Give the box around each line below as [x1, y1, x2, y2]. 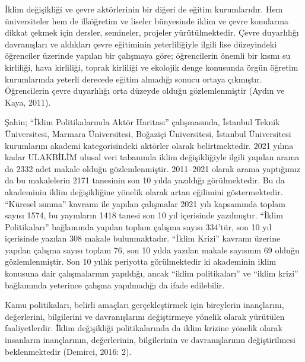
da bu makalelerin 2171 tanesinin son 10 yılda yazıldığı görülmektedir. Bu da [5, 174, 285, 186]
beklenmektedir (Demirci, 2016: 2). [5, 345, 132, 357]
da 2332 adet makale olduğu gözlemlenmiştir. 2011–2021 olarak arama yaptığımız [5, 162, 300, 174]
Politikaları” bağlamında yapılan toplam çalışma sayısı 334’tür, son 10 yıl [5, 220, 272, 233]
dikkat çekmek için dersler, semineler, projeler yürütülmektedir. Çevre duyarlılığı [5, 26, 299, 39]
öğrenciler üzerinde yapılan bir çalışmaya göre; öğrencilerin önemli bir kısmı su [5, 49, 291, 62]
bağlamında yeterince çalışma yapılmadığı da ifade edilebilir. [5, 278, 225, 291]
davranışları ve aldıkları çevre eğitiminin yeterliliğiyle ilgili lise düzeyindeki [5, 37, 277, 50]
